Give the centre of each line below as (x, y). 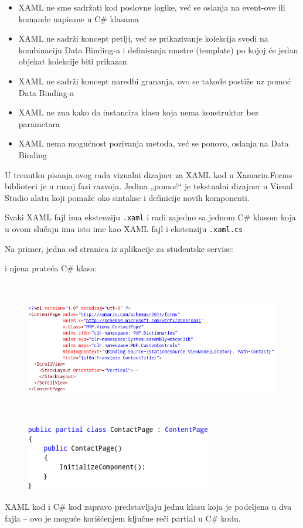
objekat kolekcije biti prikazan (73, 61)
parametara (39, 123)
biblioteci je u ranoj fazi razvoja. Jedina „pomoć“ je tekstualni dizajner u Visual (149, 186)
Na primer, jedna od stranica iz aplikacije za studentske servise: (119, 248)
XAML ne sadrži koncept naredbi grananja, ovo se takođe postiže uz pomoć (155, 81)
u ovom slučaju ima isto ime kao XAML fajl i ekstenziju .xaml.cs (124, 228)
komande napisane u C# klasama (79, 18)
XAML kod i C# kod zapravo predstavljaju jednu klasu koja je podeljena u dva (148, 507)
